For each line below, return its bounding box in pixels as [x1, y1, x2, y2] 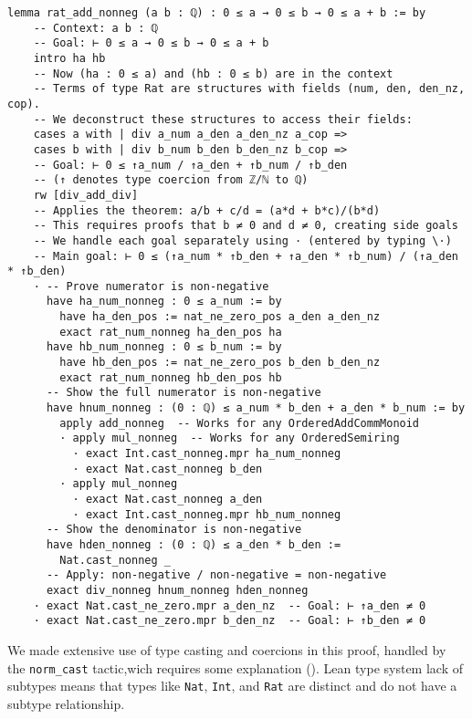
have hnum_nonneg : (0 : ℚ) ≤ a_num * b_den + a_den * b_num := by [46, 401, 466, 415]
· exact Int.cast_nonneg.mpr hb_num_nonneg [72, 507, 341, 521]
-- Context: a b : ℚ [33, 21, 158, 35]
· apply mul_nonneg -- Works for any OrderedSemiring [59, 432, 400, 445]
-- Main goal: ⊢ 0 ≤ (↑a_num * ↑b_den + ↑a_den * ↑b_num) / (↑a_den [33, 249, 458, 263]
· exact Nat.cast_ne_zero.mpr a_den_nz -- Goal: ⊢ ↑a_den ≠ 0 [33, 599, 426, 612]
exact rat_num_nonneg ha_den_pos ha [59, 325, 282, 339]
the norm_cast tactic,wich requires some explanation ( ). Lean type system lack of [7, 658, 463, 677]
